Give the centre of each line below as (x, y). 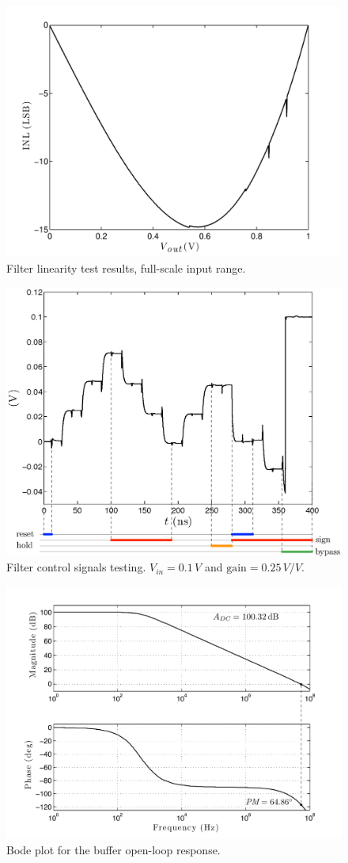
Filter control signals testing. (76, 567)
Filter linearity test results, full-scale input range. (126, 267)
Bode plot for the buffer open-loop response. (113, 849)
